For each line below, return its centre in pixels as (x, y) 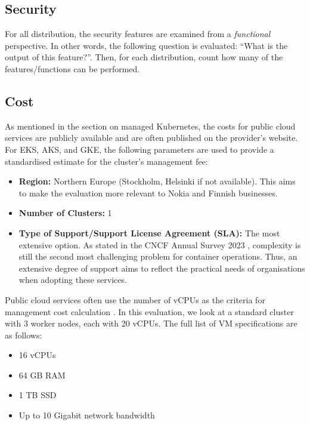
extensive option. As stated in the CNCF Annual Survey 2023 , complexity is (160, 244)
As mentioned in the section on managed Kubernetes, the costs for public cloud (150, 126)
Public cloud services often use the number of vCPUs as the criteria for (135, 299)
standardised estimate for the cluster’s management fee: (106, 161)
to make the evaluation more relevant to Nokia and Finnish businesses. (148, 193)
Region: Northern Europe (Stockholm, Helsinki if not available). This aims (157, 181)
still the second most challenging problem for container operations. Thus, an (158, 256)
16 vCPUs (37, 355)
